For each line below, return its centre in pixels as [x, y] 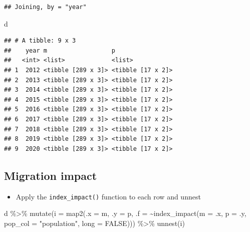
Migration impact [51, 175]
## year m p [60, 50]
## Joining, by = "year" [45, 7]
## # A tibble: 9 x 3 [40, 41]
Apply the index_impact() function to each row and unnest [108, 196]
